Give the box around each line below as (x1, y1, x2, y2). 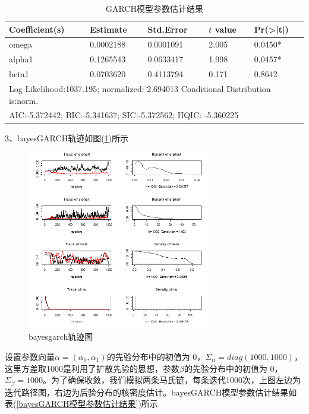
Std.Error (147, 23, 188, 35)
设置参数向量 (5, 350, 55, 362)
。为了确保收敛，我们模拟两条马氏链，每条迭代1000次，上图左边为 (42, 374, 301, 386)
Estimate (90, 23, 127, 35)
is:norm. (9, 94, 39, 106)
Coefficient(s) (9, 23, 65, 35)
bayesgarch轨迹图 (29, 330, 93, 343)
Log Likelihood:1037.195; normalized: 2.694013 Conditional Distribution (9, 82, 271, 94)
